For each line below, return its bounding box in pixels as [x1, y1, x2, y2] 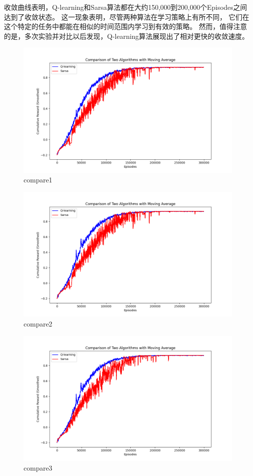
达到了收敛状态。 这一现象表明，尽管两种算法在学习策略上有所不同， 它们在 [4, 11, 250, 22]
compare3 [24, 462, 53, 473]
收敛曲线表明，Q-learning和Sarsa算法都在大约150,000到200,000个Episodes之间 [4, 2, 247, 12]
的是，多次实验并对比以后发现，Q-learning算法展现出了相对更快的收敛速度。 [4, 30, 249, 41]
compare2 [24, 318, 53, 328]
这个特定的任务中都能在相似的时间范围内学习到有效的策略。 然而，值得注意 [4, 21, 247, 31]
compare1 [24, 175, 53, 185]
